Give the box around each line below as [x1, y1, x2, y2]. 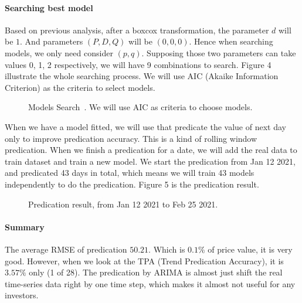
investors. [5, 289, 39, 301]
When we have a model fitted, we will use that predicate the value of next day [5, 120, 286, 132]
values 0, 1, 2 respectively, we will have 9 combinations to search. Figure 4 [5, 58, 272, 70]
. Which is [148, 243, 185, 255]
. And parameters [20, 35, 83, 47]
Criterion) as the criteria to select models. [5, 81, 155, 93]
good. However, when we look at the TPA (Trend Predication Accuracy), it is [5, 254, 284, 267]
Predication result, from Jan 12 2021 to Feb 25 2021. [28, 198, 218, 210]
